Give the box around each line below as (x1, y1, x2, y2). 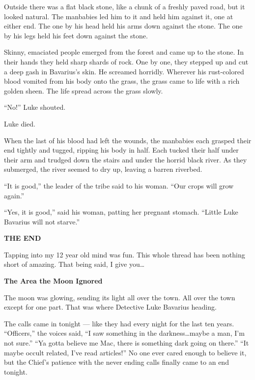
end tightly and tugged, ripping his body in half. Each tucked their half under (4, 145, 239, 155)
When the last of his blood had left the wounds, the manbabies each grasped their (4, 135, 252, 145)
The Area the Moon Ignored (4, 276, 103, 286)
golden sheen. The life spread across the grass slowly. (4, 85, 163, 95)
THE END (4, 233, 41, 243)
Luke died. (4, 118, 35, 128)
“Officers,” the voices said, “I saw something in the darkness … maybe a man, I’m (4, 328, 245, 338)
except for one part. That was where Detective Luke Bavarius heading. (4, 302, 217, 312)
